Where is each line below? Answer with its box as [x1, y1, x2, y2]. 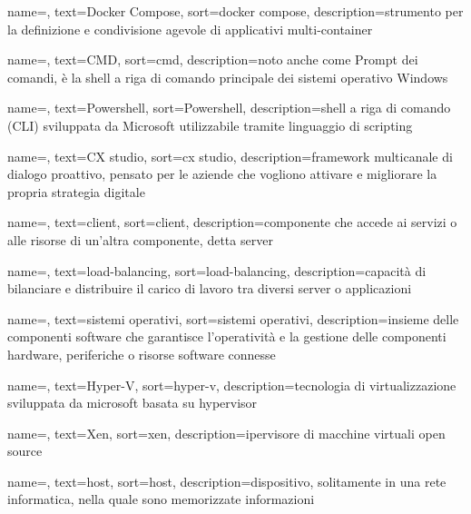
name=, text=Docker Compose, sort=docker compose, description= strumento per [7, 2, 464, 20]
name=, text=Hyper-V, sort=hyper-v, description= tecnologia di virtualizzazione [7, 375, 456, 394]
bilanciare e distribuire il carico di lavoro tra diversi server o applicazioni [7, 279, 412, 298]
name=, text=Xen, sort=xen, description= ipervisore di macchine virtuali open [7, 423, 446, 442]
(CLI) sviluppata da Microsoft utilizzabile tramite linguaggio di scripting [7, 115, 413, 134]
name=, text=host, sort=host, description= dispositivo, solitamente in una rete [7, 471, 446, 490]
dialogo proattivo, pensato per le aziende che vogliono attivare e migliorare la [7, 164, 437, 183]
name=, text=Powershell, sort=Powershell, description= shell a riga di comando [7, 98, 451, 117]
